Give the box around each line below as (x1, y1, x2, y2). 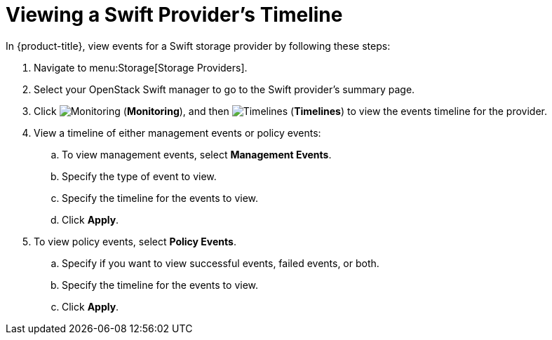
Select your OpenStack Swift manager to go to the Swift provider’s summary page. (34, 83, 415, 95)
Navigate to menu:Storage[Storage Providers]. (34, 61, 248, 74)
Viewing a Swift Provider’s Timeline (6, 3, 343, 27)
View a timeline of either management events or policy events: (34, 126, 321, 139)
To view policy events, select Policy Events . (34, 235, 236, 247)
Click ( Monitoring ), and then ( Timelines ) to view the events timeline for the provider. (34, 104, 548, 117)
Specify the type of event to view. (62, 170, 217, 182)
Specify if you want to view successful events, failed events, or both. (62, 257, 379, 269)
